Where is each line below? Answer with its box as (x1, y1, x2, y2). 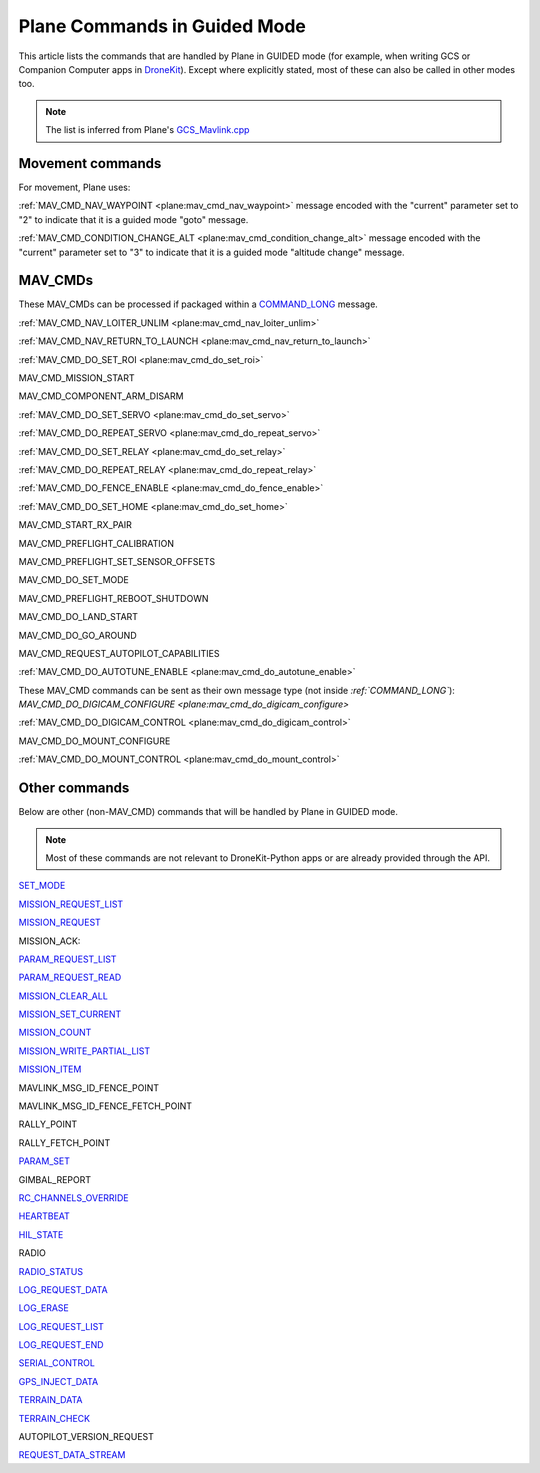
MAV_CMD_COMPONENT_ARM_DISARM (18, 390, 184, 402)
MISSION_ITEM (18, 1063, 82, 1075)
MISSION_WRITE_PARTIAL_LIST (18, 1045, 151, 1057)
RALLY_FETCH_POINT (18, 1136, 111, 1149)
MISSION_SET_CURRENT (18, 1008, 122, 1020)
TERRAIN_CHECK (18, 1412, 90, 1424)
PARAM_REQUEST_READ (18, 971, 122, 984)
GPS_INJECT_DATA (18, 1375, 99, 1387)
